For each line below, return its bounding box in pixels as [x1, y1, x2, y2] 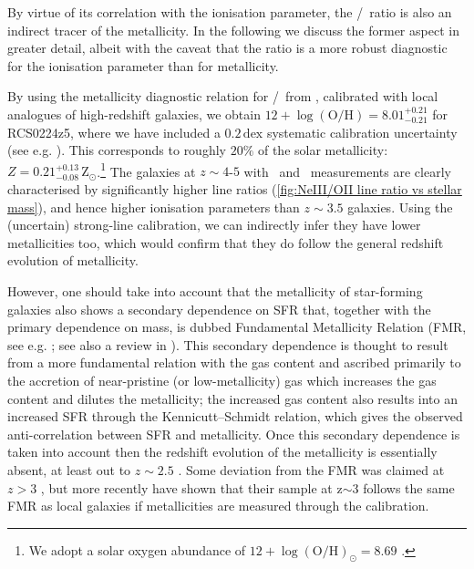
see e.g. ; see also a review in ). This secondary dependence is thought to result [7, 335, 448, 354]
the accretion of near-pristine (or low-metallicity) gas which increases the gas [7, 370, 437, 389]
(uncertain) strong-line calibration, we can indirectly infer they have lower [7, 215, 421, 234]
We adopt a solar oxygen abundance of [28, 540, 246, 559]
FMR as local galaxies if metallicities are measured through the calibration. [7, 496, 429, 515]
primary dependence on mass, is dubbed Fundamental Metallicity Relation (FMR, [7, 317, 467, 336]
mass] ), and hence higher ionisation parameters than [7, 197, 300, 216]
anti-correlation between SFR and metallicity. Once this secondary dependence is [7, 424, 460, 443]
